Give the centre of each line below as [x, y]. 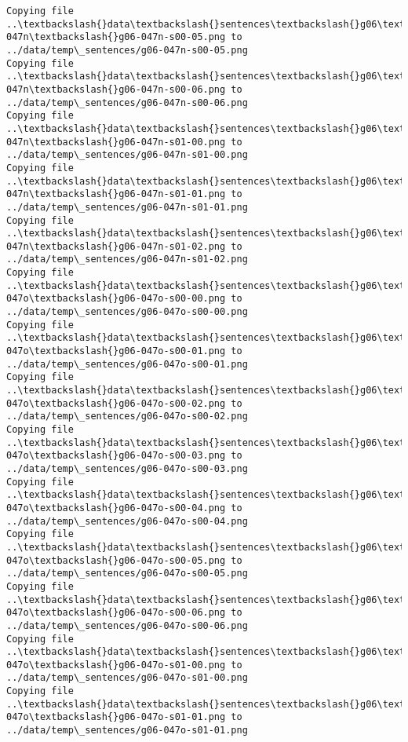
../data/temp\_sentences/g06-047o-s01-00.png [127, 678]
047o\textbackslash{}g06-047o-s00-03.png [116, 456]
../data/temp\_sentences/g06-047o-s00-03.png [127, 468]
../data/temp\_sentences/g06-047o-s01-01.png [127, 731]
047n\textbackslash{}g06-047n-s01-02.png [116, 246]
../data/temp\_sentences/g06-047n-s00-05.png [127, 50]
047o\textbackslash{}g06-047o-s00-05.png [116, 560]
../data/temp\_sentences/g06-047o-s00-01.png [127, 364]
